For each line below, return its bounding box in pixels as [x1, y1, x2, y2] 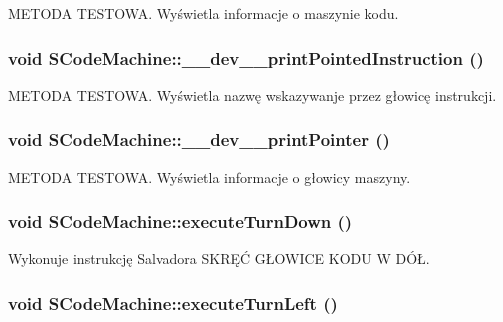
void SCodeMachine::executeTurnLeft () [8, 290, 338, 315]
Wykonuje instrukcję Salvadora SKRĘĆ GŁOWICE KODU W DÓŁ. [8, 248, 430, 269]
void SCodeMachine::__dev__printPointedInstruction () [8, 45, 484, 70]
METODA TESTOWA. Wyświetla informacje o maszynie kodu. [8, 3, 399, 23]
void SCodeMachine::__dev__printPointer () [8, 127, 390, 152]
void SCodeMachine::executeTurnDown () [8, 209, 353, 234]
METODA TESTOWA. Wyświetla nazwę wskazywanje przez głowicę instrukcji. [8, 84, 497, 105]
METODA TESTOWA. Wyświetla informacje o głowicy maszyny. [8, 166, 411, 187]
